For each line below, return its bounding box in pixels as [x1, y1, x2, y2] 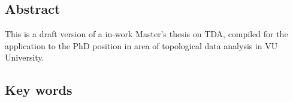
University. [5, 51, 44, 64]
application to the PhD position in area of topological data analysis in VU [5, 39, 278, 52]
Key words [5, 80, 73, 99]
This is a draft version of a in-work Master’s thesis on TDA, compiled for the [5, 28, 288, 40]
